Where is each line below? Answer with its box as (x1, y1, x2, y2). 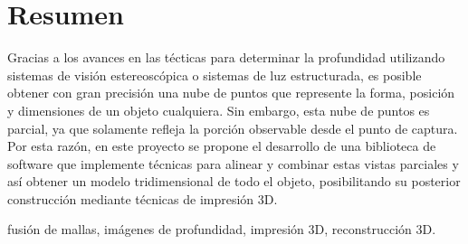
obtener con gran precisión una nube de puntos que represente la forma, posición (7, 83, 455, 102)
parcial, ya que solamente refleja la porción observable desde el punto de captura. (7, 118, 458, 137)
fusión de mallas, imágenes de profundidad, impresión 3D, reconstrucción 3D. (7, 220, 436, 239)
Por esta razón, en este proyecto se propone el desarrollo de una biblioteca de (7, 136, 436, 155)
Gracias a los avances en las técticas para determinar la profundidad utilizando (7, 48, 445, 67)
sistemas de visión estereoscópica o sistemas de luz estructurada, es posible (7, 65, 422, 84)
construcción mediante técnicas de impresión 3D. (7, 189, 278, 208)
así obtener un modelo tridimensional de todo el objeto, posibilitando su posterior (7, 172, 461, 191)
